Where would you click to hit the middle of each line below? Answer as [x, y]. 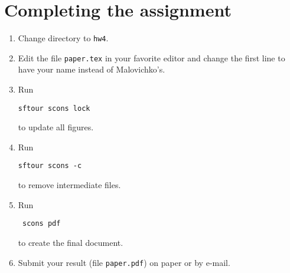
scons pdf [41, 224]
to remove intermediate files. [69, 185]
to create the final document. [71, 242]
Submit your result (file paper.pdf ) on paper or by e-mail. [124, 262]
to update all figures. [56, 127]
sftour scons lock [54, 108]
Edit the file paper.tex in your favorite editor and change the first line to [151, 57]
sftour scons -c [50, 166]
